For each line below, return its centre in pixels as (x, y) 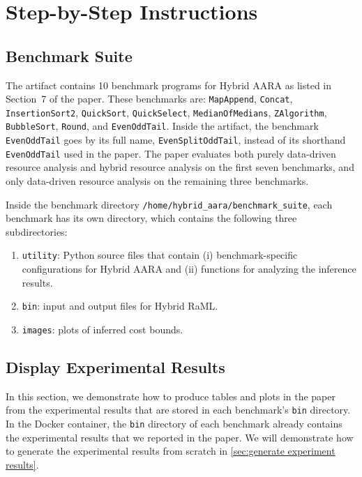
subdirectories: (37, 231)
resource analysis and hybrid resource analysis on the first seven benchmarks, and (180, 167)
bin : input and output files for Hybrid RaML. (120, 306)
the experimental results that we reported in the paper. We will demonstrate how (180, 437)
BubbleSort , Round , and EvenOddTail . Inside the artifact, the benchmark (162, 126)
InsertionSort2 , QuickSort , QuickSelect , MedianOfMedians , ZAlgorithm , (166, 112)
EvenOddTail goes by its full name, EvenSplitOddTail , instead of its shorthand (176, 140)
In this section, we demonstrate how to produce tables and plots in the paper (171, 396)
